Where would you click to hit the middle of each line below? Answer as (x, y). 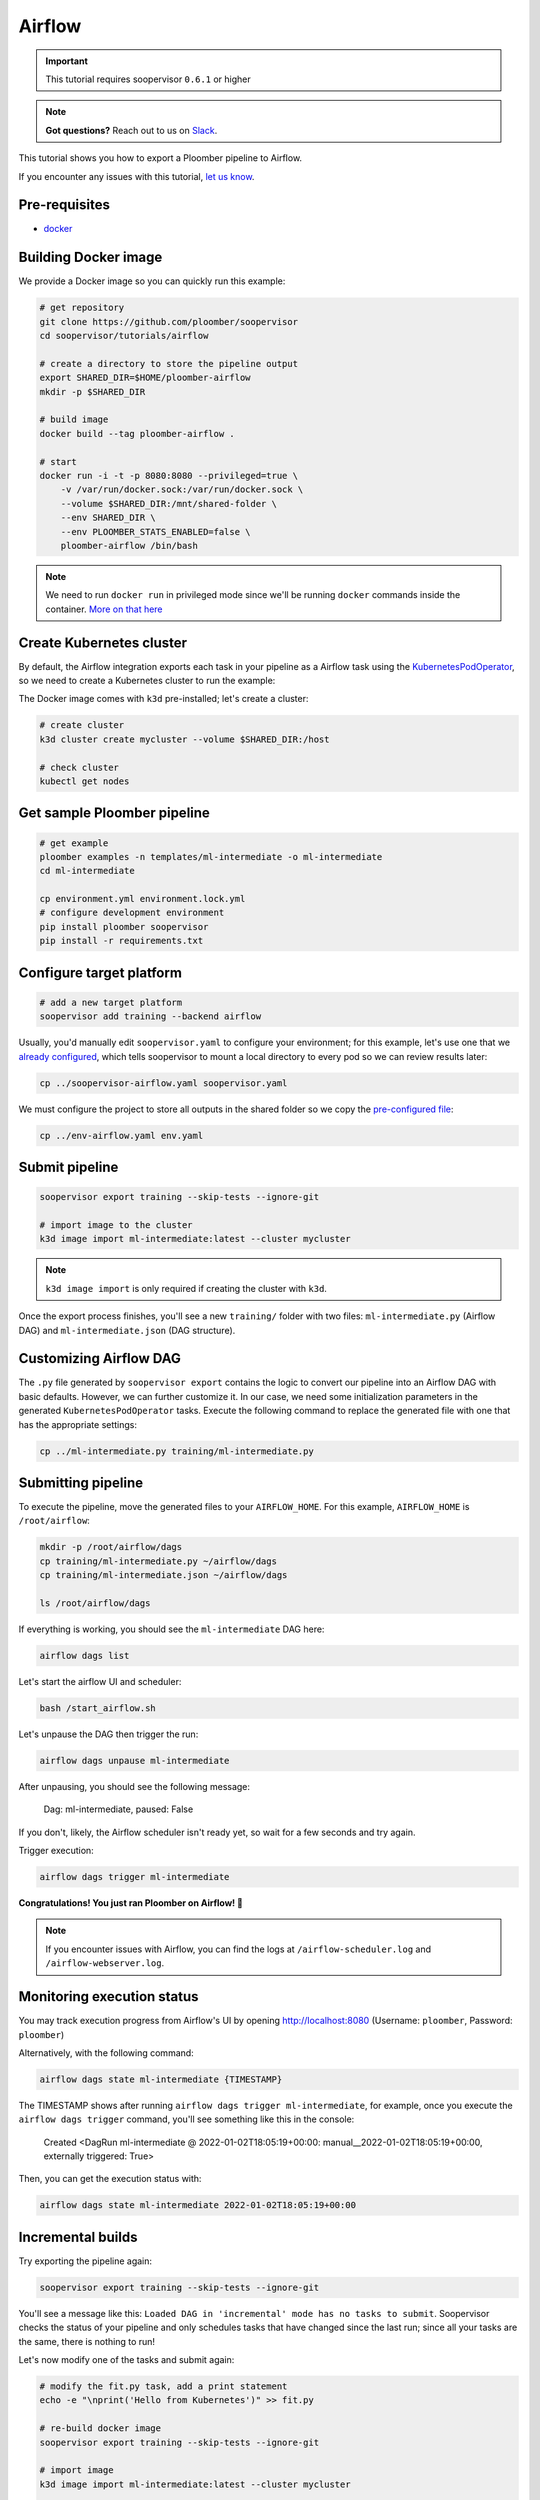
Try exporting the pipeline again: (85, 2261)
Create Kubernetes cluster (103, 642)
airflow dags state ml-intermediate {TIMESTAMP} (161, 2079)
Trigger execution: (56, 1851)
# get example (74, 843)
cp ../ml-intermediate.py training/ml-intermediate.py (176, 1451)
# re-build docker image (100, 2428)
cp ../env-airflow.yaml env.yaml (121, 1135)
